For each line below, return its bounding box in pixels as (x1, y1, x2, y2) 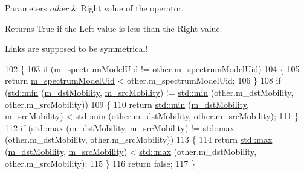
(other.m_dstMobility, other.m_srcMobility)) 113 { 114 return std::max (5, 133, 273, 146)
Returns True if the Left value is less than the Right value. (5, 22, 222, 34)
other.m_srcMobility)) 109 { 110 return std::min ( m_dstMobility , (5, 98, 249, 110)
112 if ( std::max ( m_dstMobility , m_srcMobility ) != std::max (5, 121, 235, 134)
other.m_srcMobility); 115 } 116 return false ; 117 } (5, 157, 195, 169)
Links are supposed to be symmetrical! (5, 42, 148, 55)
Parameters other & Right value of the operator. (5, 2, 184, 14)
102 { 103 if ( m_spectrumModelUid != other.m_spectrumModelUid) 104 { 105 (5, 62, 300, 75)
